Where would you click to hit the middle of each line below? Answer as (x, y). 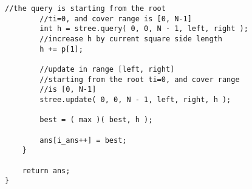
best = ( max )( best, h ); (96, 120)
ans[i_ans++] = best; (83, 140)
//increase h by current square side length (131, 39)
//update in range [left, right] (107, 69)
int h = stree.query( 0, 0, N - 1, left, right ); (144, 29)
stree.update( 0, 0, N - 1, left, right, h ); (135, 99)
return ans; (46, 170)
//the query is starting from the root (85, 9)
